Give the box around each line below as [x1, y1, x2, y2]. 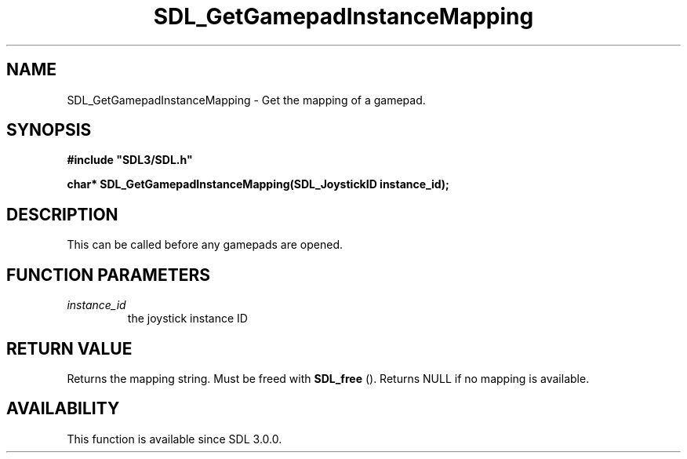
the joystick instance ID [127, 311, 248, 326]
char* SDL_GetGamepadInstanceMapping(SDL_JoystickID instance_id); [67, 177, 449, 191]
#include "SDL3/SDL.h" [67, 153, 193, 167]
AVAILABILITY [6, 399, 120, 419]
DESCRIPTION [6, 204, 118, 224]
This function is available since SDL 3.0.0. [67, 432, 282, 446]
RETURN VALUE [6, 338, 133, 359]
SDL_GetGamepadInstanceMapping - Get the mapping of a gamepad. [67, 93, 426, 107]
